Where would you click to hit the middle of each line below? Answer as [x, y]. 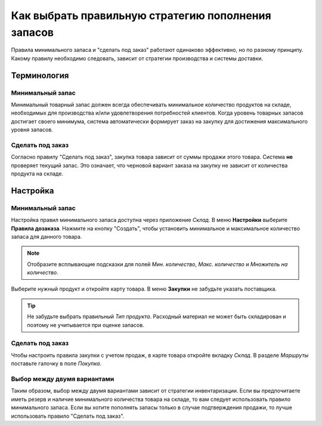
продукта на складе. [37, 174]
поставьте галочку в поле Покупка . [56, 363]
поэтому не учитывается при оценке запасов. [86, 325]
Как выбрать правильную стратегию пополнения [141, 16]
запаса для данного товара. [47, 236]
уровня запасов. [32, 130]
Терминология [40, 75]
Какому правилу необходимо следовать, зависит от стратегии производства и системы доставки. [137, 58]
